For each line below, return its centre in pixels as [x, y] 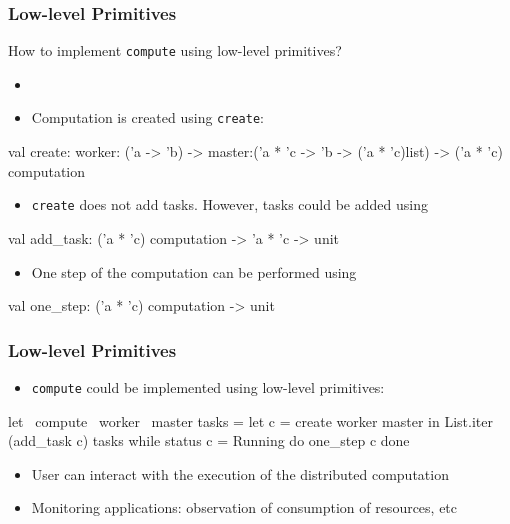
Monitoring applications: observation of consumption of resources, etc [244, 507]
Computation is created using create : [147, 117]
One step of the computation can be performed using [194, 271]
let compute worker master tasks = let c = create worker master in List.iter [250, 420]
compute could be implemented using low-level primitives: [208, 386]
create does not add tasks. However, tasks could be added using [229, 204]
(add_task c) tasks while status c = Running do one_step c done [209, 440]
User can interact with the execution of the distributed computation [240, 473]
